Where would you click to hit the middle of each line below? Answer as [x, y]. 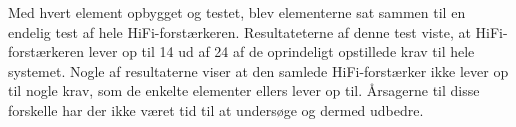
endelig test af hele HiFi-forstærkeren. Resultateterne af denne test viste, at [239, 31]
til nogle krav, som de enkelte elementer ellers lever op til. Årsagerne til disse [244, 90]
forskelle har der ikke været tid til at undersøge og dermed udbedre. [216, 109]
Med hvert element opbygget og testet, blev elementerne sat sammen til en [237, 12]
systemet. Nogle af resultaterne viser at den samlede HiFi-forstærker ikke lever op [258, 70]
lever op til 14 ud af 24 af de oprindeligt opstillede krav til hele [281, 51]
